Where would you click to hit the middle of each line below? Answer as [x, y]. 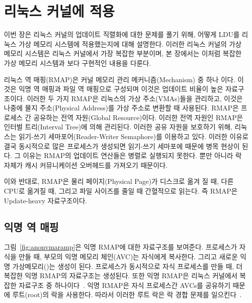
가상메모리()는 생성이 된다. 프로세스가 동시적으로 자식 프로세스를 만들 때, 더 [127, 266]
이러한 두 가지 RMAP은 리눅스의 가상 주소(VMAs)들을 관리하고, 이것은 [135, 98]
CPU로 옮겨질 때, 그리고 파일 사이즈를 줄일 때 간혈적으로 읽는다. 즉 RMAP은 [121, 191]
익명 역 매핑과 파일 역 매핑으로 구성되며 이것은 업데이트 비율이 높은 [121, 89]
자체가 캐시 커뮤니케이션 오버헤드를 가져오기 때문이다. [86, 165]
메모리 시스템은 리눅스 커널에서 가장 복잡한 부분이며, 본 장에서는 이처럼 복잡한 [123, 53]
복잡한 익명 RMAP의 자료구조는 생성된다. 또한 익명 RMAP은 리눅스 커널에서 [121, 276]
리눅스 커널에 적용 [59, 11]
